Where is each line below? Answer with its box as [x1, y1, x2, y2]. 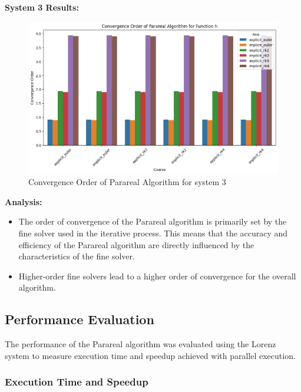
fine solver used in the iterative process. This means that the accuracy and [18, 226, 288, 239]
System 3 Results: [5, 1, 79, 13]
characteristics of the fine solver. [18, 250, 135, 262]
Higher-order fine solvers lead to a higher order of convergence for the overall [18, 269, 296, 282]
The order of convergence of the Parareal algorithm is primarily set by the [18, 215, 287, 228]
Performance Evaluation [5, 310, 154, 328]
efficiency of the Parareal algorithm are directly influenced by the [18, 238, 254, 251]
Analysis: [5, 195, 42, 207]
